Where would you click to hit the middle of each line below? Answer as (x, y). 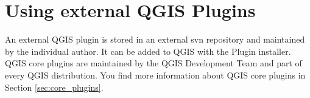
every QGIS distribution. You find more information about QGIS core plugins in (155, 75)
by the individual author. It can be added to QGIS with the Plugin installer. (148, 51)
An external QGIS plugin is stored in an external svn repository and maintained (155, 39)
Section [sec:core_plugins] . (54, 87)
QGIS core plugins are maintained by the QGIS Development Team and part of (153, 63)
